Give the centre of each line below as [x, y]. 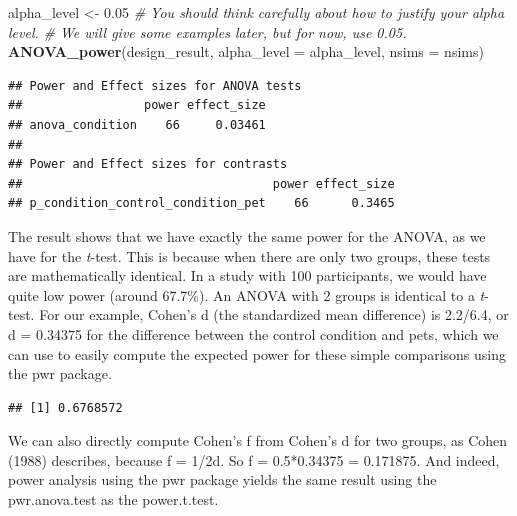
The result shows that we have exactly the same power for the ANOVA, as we [247, 235]
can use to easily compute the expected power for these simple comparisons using [257, 353]
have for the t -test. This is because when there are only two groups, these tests [249, 255]
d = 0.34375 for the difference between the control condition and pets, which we [253, 333]
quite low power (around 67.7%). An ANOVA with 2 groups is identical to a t [246, 294]
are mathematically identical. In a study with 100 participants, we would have [247, 275]
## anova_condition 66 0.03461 [137, 124]
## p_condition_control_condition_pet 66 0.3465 [201, 203]
